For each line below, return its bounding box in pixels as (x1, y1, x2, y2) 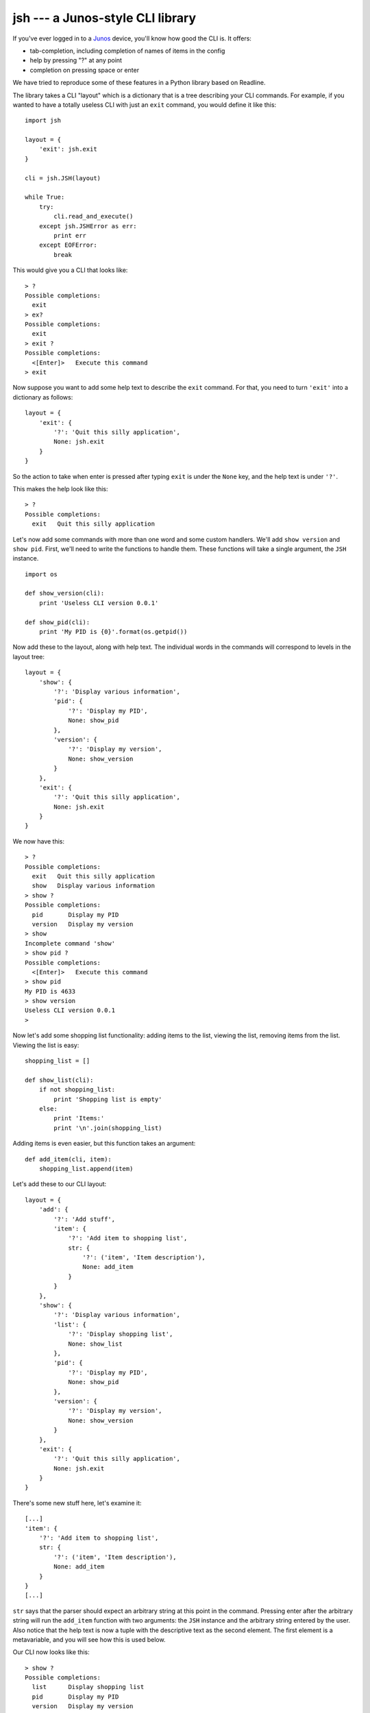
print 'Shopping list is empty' (53, 1095, 162, 1103)
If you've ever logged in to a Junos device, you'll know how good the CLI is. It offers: (12, 34, 251, 42)
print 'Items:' (53, 1114, 105, 1122)
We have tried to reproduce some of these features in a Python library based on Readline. (12, 79, 266, 87)
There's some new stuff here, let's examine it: (12, 1499, 142, 1507)
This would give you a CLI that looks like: (12, 266, 128, 274)
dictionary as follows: (12, 393, 73, 401)
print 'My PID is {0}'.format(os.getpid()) (38, 628, 188, 636)
